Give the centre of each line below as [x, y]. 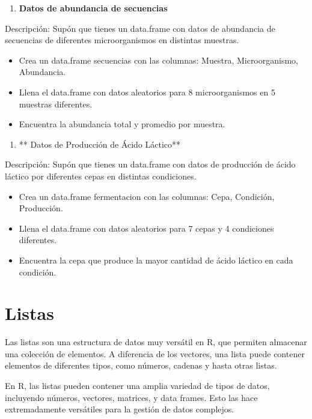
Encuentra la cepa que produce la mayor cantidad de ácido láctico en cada [156, 260]
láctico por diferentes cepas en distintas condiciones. [101, 176]
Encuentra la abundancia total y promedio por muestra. [122, 124]
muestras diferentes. [56, 104]
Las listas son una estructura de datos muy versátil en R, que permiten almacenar [156, 342]
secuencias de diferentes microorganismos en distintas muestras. [122, 40]
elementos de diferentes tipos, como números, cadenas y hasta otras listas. [141, 365]
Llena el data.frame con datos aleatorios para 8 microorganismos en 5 [147, 92]
